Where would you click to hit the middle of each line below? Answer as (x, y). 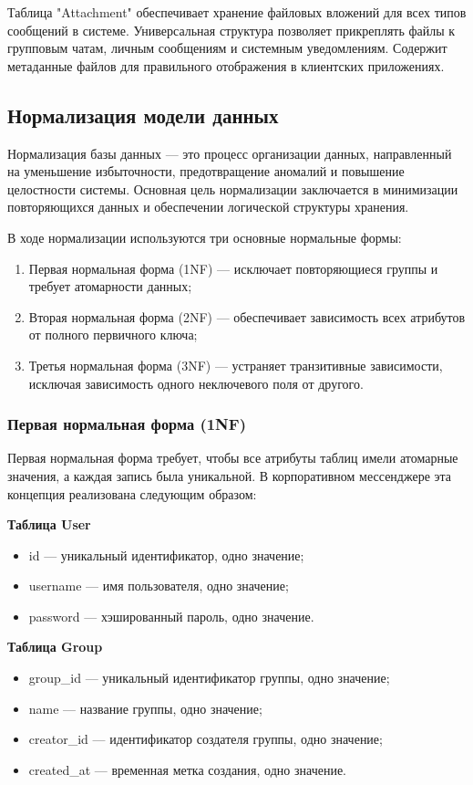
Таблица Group (55, 647)
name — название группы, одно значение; (145, 708)
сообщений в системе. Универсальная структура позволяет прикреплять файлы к (231, 30)
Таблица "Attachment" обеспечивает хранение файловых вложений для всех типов (237, 12)
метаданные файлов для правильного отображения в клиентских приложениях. (226, 65)
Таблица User (49, 524)
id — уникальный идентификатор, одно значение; (166, 555)
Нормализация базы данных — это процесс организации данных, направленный (230, 153)
